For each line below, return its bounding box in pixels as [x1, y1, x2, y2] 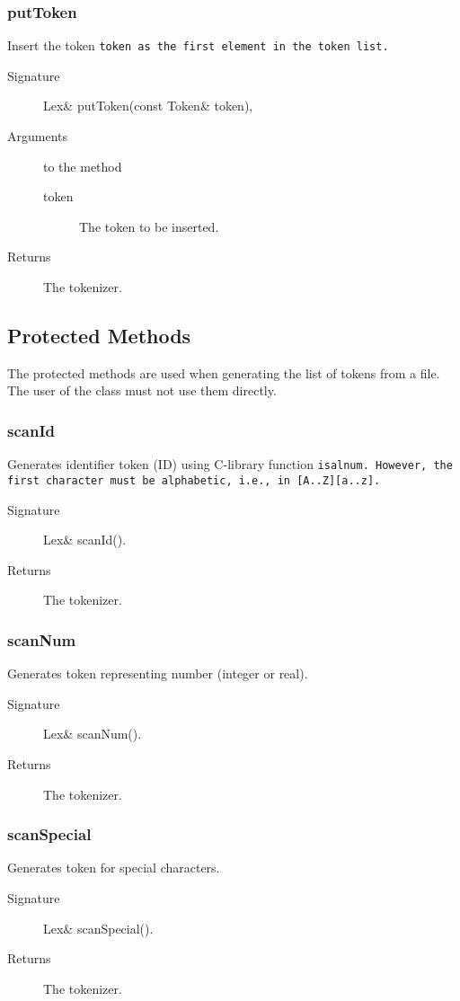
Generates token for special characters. [7, 858, 220, 877]
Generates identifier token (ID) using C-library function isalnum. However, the [7, 455, 453, 474]
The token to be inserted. [79, 217, 219, 235]
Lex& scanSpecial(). [43, 918, 154, 937]
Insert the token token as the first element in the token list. [7, 36, 389, 55]
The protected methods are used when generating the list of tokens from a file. [7, 363, 440, 382]
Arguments [7, 127, 68, 146]
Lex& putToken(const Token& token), [43, 96, 253, 115]
